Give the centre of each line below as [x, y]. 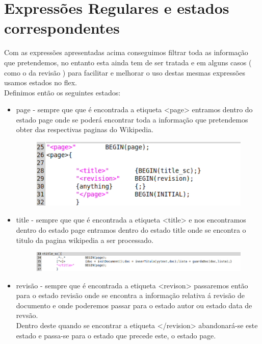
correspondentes [62, 28]
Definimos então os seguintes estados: [62, 92]
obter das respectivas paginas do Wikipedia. [85, 129]
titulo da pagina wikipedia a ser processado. [85, 240]
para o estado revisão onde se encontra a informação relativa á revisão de [130, 295]
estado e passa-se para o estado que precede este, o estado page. [116, 335]
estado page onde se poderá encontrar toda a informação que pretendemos [132, 119]
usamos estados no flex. [41, 82]
